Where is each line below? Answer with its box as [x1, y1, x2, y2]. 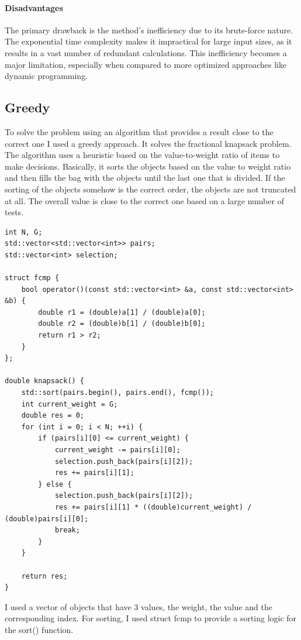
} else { [38, 480, 72, 488]
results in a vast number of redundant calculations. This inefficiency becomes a [5, 46, 287, 59]
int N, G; [5, 228, 43, 236]
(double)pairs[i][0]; [5, 514, 89, 523]
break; [54, 526, 80, 535]
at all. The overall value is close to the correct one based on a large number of [5, 194, 284, 207]
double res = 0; [21, 411, 85, 420]
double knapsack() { [5, 377, 85, 386]
